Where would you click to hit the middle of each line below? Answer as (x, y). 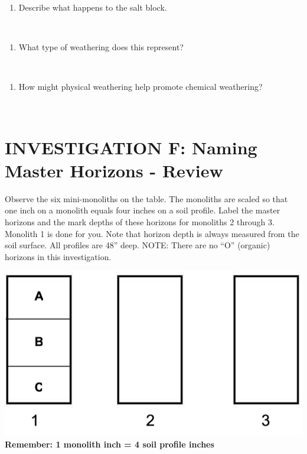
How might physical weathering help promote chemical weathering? (141, 87)
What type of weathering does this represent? (101, 47)
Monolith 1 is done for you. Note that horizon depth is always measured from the (152, 233)
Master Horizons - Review (114, 170)
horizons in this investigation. (58, 256)
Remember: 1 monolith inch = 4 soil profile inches (110, 444)
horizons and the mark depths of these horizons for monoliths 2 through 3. (140, 222)
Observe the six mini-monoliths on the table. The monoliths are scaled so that (146, 198)
